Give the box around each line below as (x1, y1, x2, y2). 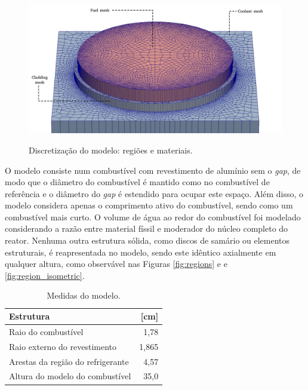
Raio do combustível (9, 325, 84, 337)
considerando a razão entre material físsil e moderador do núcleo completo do (5, 222, 288, 235)
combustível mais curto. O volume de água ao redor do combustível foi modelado (5, 210, 301, 223)
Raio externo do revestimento (9, 340, 116, 352)
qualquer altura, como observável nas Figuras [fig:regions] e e (5, 257, 227, 270)
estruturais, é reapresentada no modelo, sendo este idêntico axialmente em (5, 245, 276, 258)
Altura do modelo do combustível (9, 370, 131, 382)
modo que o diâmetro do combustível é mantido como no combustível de (5, 176, 270, 188)
